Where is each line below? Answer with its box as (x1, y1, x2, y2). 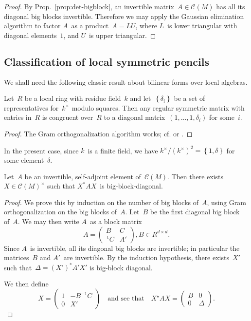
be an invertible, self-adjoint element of (24, 171, 141, 181)
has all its (216, 1, 245, 11)
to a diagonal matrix (104, 112, 165, 122)
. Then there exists (167, 171, 223, 181)
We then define (4, 278, 49, 288)
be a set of (174, 93, 205, 103)
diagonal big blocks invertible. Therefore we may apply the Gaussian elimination (4, 11, 244, 21)
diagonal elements (4, 30, 57, 40)
